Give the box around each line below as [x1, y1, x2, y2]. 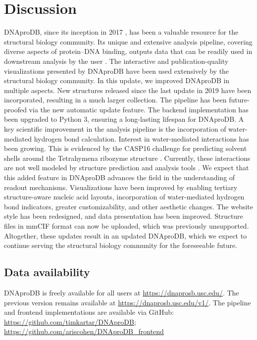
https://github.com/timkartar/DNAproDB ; [4, 316, 136, 327]
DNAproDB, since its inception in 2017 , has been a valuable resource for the [4, 27, 239, 37]
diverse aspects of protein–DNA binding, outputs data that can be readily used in [4, 46, 253, 56]
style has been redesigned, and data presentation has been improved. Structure [4, 211, 243, 221]
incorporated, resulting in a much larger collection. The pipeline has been [4, 95, 227, 105]
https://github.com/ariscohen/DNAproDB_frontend [4, 326, 164, 337]
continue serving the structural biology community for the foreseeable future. [4, 240, 238, 250]
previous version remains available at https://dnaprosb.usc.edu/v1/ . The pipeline [4, 297, 251, 307]
